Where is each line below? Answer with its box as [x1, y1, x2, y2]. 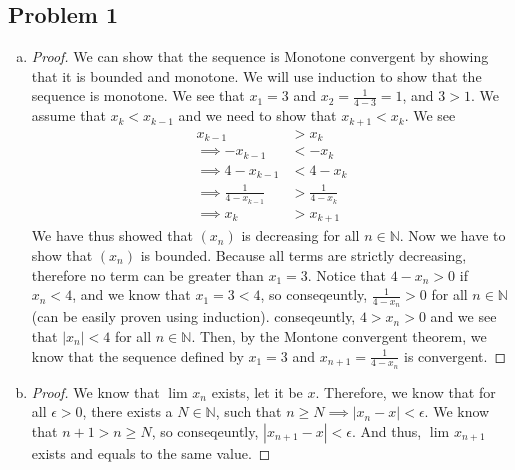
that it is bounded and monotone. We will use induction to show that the [31, 65, 482, 86]
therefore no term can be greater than [31, 264, 264, 285]
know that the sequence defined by [31, 345, 244, 366]
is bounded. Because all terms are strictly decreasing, [140, 244, 467, 265]
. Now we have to [399, 225, 506, 246]
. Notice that [307, 264, 386, 285]
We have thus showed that [31, 225, 193, 246]
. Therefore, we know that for [315, 381, 496, 402]
